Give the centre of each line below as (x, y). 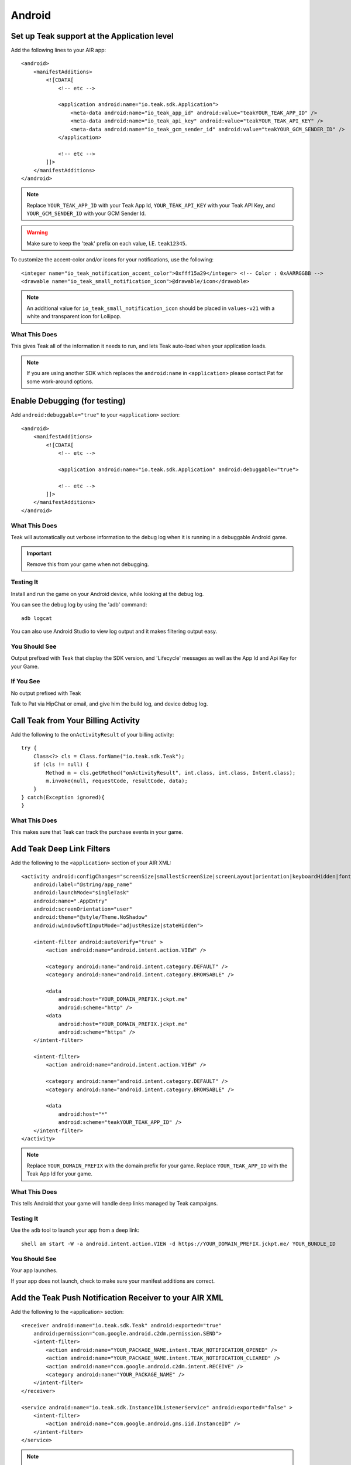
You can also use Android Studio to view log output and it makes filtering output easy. (114, 631)
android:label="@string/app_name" (83, 884)
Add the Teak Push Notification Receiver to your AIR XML (117, 1298)
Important (39, 553)
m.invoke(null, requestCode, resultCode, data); (117, 781)
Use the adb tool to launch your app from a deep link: (75, 1230)
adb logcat (37, 618)
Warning (37, 233)
